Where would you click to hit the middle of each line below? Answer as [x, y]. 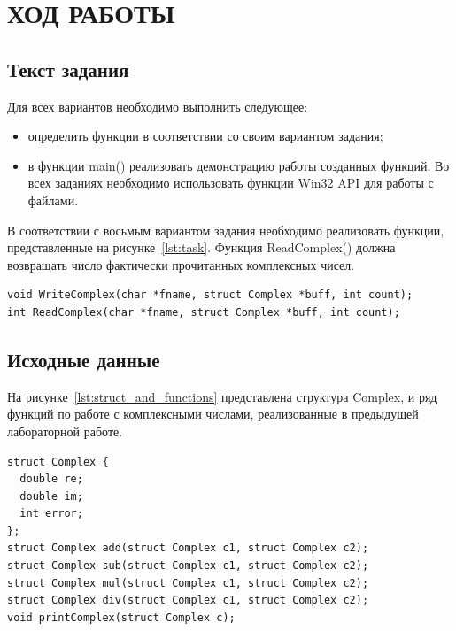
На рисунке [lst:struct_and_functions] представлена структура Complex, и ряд [222, 396]
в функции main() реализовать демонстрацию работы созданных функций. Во [239, 165]
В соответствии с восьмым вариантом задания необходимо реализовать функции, [226, 230]
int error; [51, 514]
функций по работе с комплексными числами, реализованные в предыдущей [213, 414]
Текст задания [68, 69]
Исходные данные [84, 359]
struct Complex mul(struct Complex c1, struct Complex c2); [188, 583]
